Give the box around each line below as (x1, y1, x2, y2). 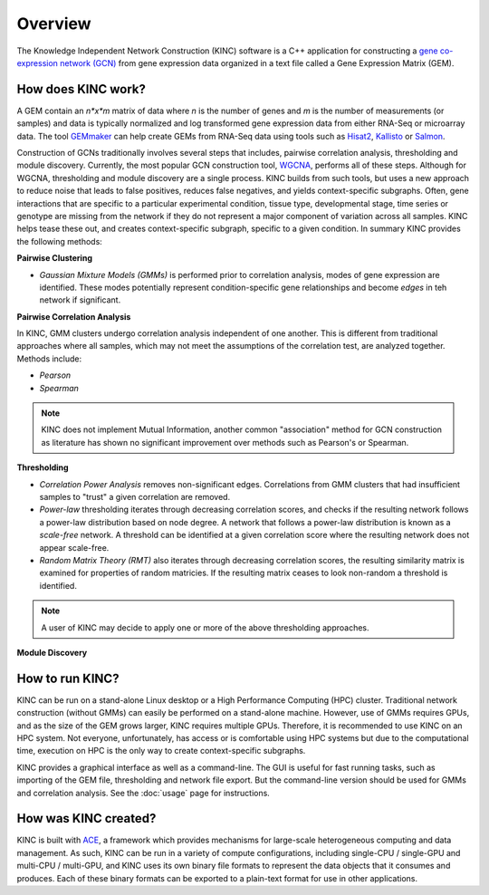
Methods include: (16, 353, 82, 364)
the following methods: (16, 236, 103, 246)
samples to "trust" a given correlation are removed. (39, 492, 231, 502)
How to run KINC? (16, 670, 120, 686)
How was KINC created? (16, 811, 157, 826)
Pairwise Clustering (16, 253, 92, 264)
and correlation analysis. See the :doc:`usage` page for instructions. (16, 787, 271, 798)
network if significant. (39, 294, 121, 305)
